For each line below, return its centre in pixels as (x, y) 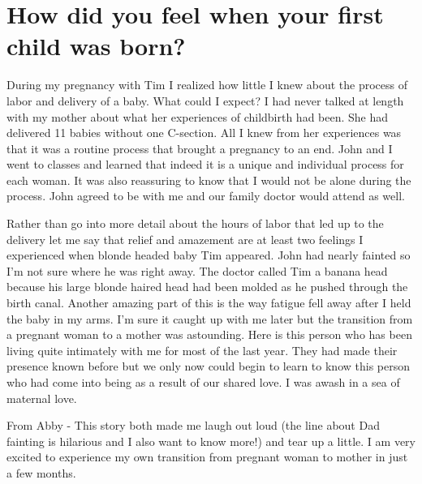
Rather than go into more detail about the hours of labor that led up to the (195, 223)
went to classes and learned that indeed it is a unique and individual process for (205, 164)
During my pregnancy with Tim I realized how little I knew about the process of (207, 85)
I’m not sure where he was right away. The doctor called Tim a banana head (197, 270)
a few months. (41, 472)
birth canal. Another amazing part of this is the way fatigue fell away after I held (209, 303)
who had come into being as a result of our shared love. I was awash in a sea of (203, 382)
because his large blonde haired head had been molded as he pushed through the (207, 287)
